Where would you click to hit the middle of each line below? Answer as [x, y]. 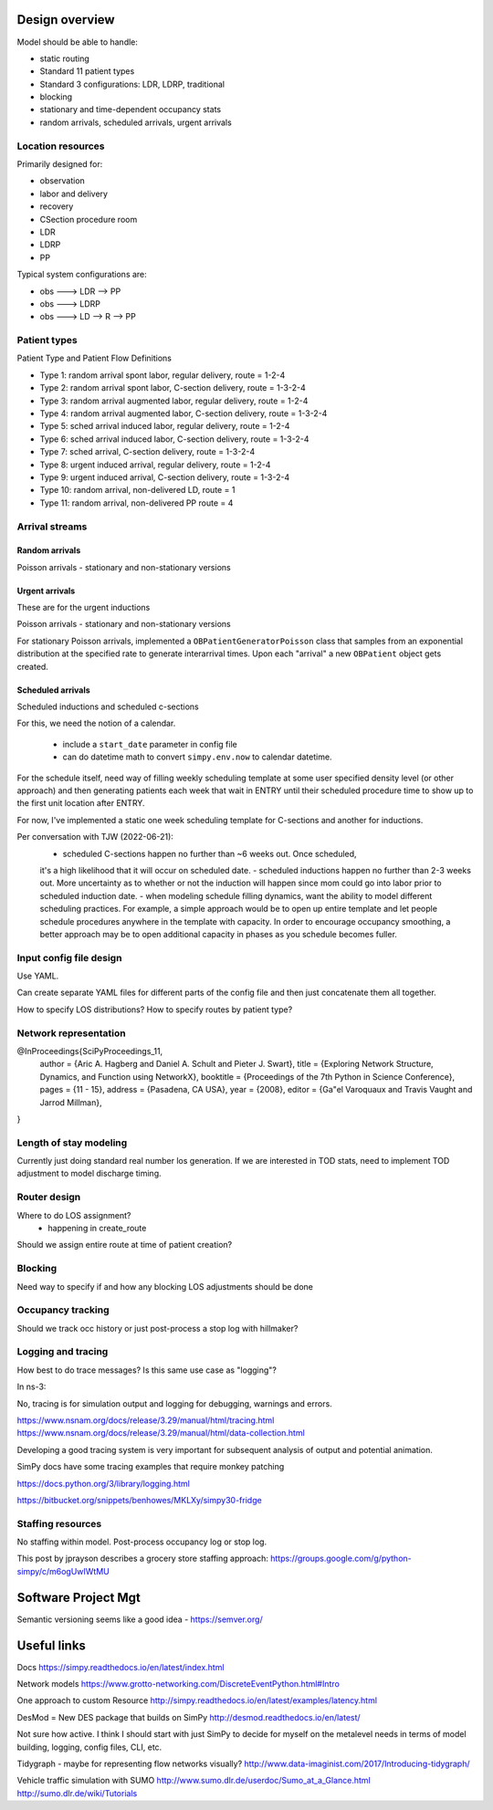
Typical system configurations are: [82, 275]
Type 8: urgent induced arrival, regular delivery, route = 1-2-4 [155, 465]
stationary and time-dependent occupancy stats [131, 110]
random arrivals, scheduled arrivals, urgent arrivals [136, 122]
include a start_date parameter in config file [150, 744]
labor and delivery [74, 194]
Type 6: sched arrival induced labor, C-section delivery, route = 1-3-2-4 [174, 439]
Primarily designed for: [60, 164]
